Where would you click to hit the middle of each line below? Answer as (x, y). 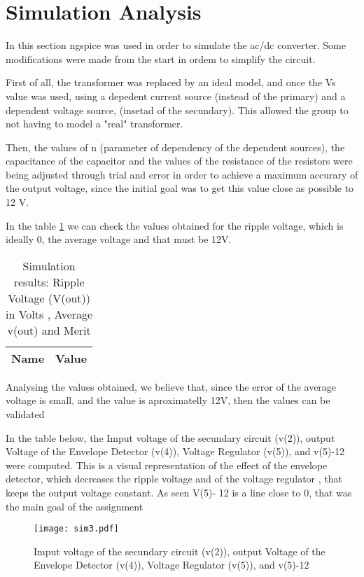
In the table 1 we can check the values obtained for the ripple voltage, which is (175, 225)
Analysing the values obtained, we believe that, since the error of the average (171, 386)
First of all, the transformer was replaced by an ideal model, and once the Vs (171, 82)
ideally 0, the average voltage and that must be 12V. (119, 239)
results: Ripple (49, 281)
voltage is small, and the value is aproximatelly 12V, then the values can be (168, 400)
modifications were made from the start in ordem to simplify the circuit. (161, 58)
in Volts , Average (49, 314)
